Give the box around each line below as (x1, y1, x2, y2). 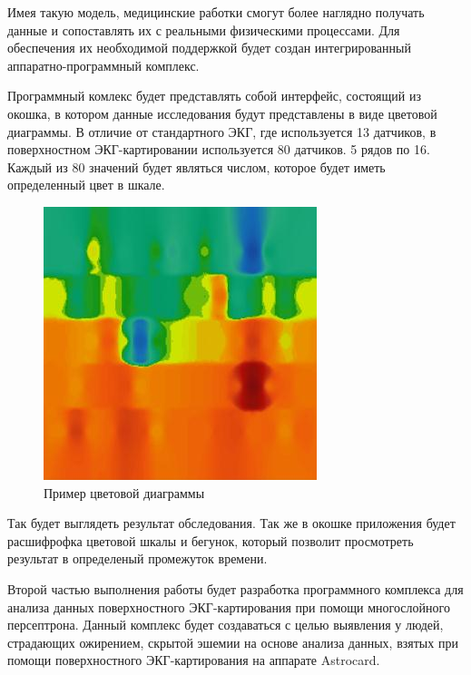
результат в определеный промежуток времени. (7, 549, 268, 568)
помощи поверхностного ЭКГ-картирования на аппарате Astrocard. (7, 651, 380, 670)
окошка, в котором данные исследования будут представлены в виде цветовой (7, 103, 437, 122)
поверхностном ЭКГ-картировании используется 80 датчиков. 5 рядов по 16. (7, 140, 430, 159)
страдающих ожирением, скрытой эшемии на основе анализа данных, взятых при (7, 632, 458, 651)
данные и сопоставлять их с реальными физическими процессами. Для (7, 20, 400, 39)
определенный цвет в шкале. (7, 175, 165, 194)
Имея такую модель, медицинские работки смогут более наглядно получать (7, 3, 425, 21)
